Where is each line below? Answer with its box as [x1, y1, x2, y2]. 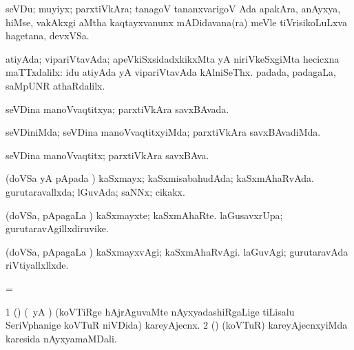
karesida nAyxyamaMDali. [6, 331, 117, 345]
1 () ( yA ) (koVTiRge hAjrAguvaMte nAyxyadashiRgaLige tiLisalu [6, 304, 295, 318]
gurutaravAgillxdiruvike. [6, 221, 109, 236]
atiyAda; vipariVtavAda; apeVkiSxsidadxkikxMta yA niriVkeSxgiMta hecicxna [6, 51, 340, 65]
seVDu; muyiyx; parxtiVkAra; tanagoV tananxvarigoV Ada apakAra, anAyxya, [6, 1, 341, 15]
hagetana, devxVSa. [6, 28, 90, 43]
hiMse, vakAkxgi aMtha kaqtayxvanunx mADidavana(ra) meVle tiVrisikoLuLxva [6, 14, 347, 29]
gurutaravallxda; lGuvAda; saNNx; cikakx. [6, 184, 185, 198]
